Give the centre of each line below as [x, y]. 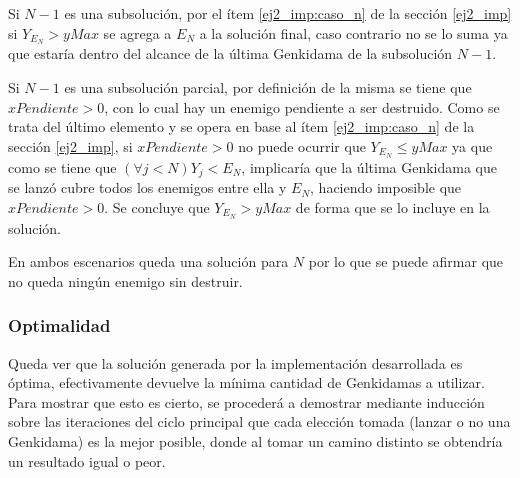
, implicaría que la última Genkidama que [369, 166]
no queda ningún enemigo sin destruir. [125, 280]
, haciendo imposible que [386, 187]
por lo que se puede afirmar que [406, 261]
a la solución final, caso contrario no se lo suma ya [353, 32]
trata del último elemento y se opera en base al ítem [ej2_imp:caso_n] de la [241, 126]
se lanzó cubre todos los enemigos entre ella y [147, 187]
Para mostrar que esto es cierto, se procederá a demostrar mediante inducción [246, 401]
